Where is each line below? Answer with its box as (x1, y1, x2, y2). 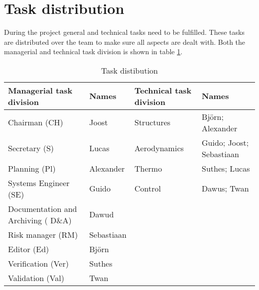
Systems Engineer (8, 177, 70, 189)
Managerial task (8, 84, 73, 96)
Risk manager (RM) (8, 228, 78, 240)
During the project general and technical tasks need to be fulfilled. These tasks (4, 27, 245, 37)
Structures (134, 116, 171, 128)
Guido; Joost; (202, 136, 249, 148)
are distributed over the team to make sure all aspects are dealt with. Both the (4, 36, 246, 47)
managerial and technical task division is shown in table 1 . (4, 46, 183, 57)
